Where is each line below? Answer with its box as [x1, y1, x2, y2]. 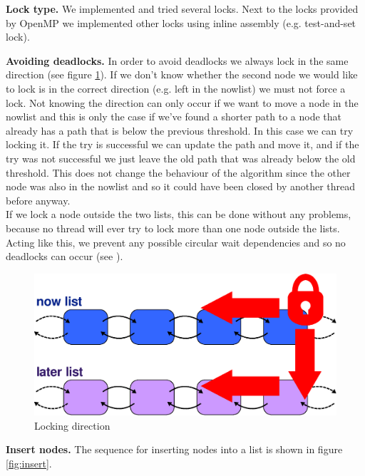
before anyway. [6, 192, 71, 207]
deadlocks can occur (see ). [6, 249, 123, 264]
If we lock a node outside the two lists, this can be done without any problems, [6, 207, 351, 222]
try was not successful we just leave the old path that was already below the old [6, 150, 356, 165]
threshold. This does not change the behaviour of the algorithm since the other [6, 165, 351, 180]
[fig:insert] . [6, 455, 52, 470]
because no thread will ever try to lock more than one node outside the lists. [6, 220, 340, 235]
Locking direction [34, 418, 110, 433]
